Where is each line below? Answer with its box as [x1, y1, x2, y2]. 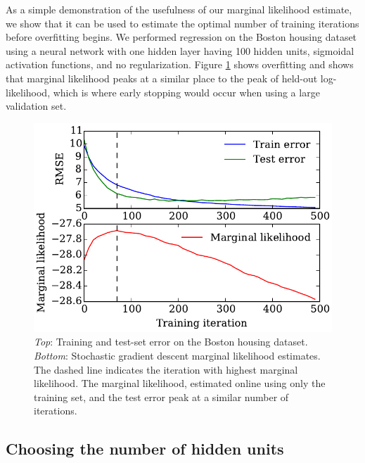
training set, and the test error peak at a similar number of [34, 389, 289, 404]
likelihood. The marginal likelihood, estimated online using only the [34, 376, 326, 391]
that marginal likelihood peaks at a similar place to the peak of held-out [6, 70, 318, 85]
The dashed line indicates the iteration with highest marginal [34, 362, 298, 376]
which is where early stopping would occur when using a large [53, 84, 320, 99]
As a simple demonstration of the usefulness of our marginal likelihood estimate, [6, 2, 352, 16]
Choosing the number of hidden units [6, 438, 284, 459]
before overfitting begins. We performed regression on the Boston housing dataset [6, 30, 357, 44]
